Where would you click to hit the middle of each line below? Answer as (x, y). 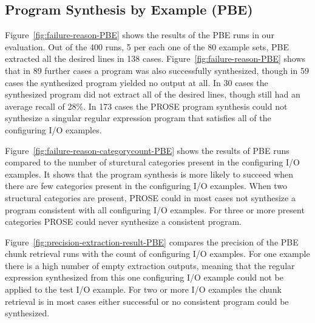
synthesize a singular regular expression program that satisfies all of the (138, 118)
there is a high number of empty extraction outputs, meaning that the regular (150, 265)
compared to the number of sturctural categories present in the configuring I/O (152, 162)
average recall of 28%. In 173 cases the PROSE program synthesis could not (146, 106)
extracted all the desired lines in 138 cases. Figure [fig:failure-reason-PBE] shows (155, 58)
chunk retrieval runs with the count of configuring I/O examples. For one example (157, 254)
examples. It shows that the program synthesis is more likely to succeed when (149, 174)
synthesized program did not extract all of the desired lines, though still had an (153, 94)
